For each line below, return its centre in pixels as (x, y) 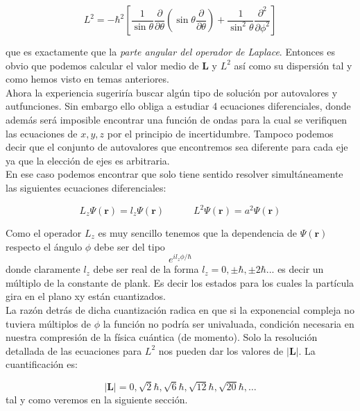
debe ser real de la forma (146, 269)
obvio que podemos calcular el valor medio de (102, 65)
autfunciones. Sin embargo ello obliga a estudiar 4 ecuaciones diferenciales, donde (178, 106)
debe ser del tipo (129, 246)
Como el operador (44, 233)
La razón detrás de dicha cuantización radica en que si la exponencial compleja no (180, 310)
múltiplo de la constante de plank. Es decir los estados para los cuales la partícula (180, 282)
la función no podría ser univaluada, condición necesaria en (229, 323)
